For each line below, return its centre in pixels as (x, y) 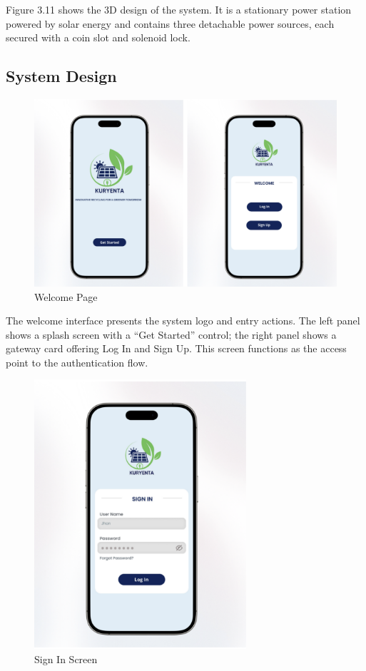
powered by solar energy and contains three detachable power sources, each (170, 23)
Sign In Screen (66, 659)
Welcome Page (66, 296)
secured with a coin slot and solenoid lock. (98, 37)
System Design (61, 76)
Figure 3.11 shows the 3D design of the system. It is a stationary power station (179, 9)
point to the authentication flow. (77, 362)
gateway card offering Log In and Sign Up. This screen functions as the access (176, 348)
